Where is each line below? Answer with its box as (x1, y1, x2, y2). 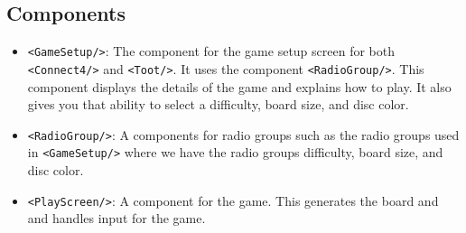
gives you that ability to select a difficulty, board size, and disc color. (27, 95, 409, 114)
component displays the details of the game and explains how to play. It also (27, 77, 452, 96)
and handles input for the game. (27, 209, 206, 228)
